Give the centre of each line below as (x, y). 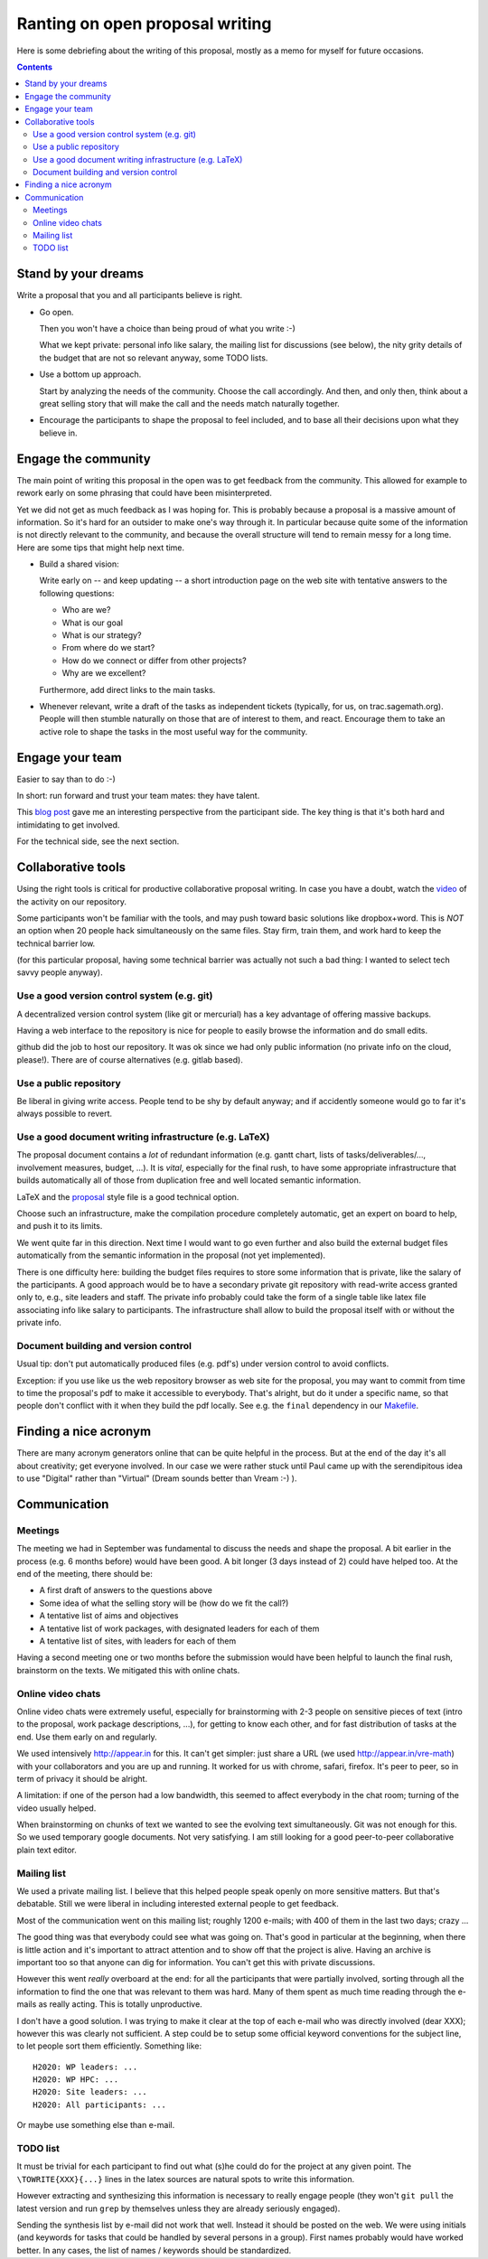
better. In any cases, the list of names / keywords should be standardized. (154, 2250)
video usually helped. (56, 1808)
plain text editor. (47, 1850)
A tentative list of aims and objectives (109, 1616)
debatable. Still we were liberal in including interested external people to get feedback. (178, 1904)
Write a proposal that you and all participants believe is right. (130, 295)
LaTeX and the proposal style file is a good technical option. (128, 1196)
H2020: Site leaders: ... (90, 2092)
